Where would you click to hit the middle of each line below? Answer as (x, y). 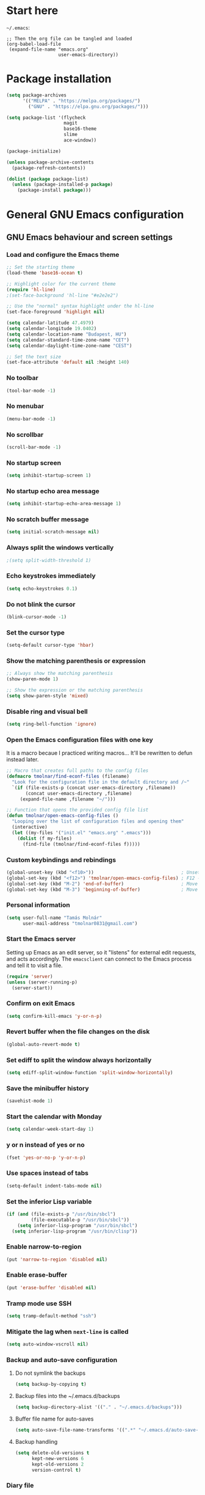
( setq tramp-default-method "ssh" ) (52, 1316)
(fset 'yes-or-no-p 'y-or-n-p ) (46, 1158)
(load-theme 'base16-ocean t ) (45, 273)
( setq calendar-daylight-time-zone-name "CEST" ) (69, 345)
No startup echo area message (53, 491)
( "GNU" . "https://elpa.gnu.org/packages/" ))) (88, 106)
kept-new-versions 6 (58, 1458)
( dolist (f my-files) (45, 838)
